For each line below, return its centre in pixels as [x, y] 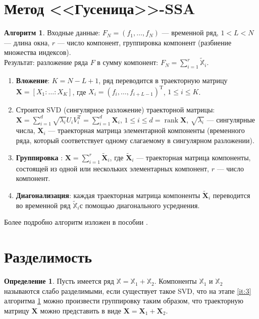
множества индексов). [38, 52]
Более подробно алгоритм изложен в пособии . [76, 222]
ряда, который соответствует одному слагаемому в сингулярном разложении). [135, 140]
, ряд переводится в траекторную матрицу [163, 80]
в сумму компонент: [128, 62]
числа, [25, 130]
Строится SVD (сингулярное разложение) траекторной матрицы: [115, 110]
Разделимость [48, 257]
